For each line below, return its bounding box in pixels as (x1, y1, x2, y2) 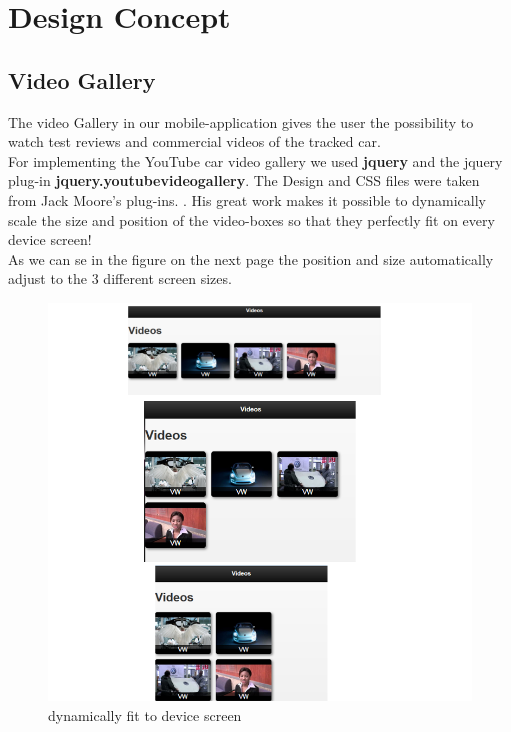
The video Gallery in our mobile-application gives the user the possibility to (8, 111, 474, 132)
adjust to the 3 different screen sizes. (8, 268, 232, 289)
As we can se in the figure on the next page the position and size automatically (8, 248, 494, 269)
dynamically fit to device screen (48, 705, 242, 726)
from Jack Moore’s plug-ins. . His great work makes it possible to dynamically (8, 189, 486, 210)
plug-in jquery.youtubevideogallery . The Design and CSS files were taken (8, 170, 480, 191)
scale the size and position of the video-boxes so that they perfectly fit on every (8, 209, 495, 230)
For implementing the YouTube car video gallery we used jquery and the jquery (8, 150, 503, 171)
